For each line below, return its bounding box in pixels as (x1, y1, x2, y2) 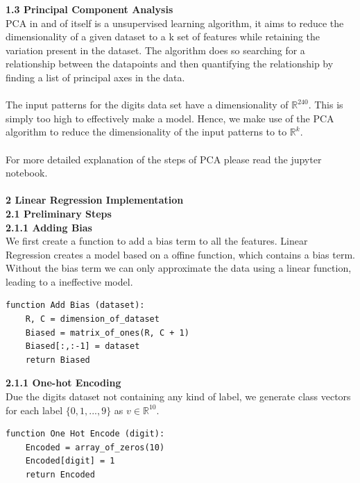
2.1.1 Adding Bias (6, 220, 92, 234)
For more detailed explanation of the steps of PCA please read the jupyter (6, 152, 322, 166)
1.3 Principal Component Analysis (6, 2, 173, 16)
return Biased (25, 354, 90, 365)
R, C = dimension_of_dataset (25, 314, 160, 325)
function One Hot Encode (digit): (6, 429, 165, 439)
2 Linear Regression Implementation (6, 193, 184, 207)
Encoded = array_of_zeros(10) (25, 442, 165, 452)
